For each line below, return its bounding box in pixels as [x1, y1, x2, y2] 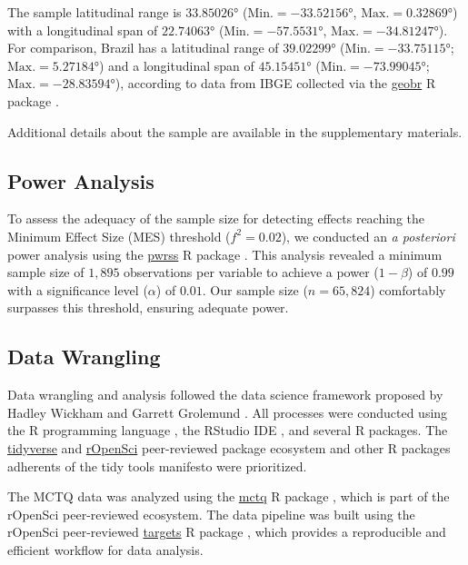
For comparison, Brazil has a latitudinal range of [7, 38, 279, 57]
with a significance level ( [7, 280, 148, 299]
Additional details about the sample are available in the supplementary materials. [7, 122, 463, 141]
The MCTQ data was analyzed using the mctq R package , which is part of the [7, 487, 450, 506]
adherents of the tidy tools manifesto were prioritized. [7, 456, 307, 475]
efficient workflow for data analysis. [7, 540, 204, 559]
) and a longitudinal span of [98, 55, 254, 74]
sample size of [7, 263, 85, 282]
